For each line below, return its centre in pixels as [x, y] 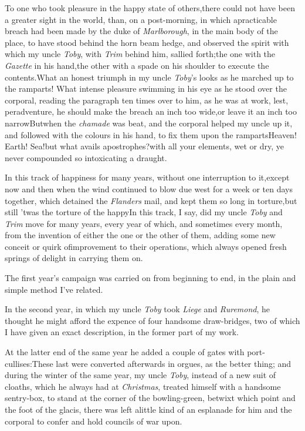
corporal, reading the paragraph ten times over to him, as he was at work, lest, [147, 100]
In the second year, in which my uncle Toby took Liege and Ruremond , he [138, 309]
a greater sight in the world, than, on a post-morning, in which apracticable [141, 19]
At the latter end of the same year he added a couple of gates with [125, 352]
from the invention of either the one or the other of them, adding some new [140, 235]
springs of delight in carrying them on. [74, 258]
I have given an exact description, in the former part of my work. [122, 332]
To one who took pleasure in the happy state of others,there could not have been [150, 8]
